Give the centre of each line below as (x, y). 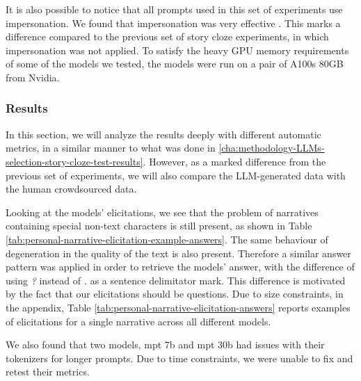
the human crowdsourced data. (71, 189)
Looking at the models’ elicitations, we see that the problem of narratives (162, 212)
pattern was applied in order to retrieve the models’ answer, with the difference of (180, 267)
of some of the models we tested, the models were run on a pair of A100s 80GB (175, 64)
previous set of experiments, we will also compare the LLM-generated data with (176, 175)
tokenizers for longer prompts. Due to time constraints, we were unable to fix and (179, 358)
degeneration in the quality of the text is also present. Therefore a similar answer (178, 253)
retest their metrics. (48, 372)
